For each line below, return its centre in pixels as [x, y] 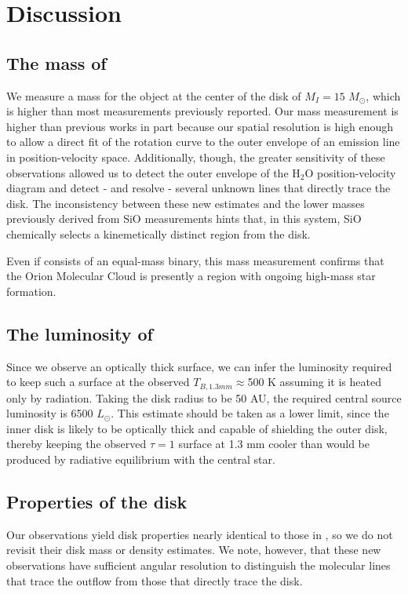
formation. [31, 291]
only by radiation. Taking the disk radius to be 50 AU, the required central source [204, 397]
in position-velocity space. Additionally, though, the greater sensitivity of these [196, 157]
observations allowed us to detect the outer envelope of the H [153, 172]
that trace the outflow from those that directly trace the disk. [155, 580]
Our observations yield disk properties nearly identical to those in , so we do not [200, 534]
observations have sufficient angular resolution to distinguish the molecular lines [199, 565]
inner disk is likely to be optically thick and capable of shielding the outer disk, [197, 428]
